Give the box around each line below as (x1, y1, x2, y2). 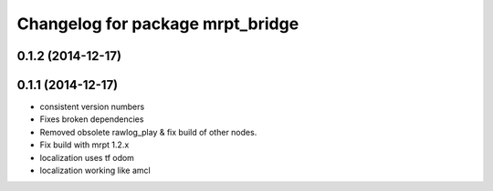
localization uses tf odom (39, 152, 134, 163)
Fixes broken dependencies (39, 114, 144, 125)
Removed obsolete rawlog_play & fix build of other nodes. (39, 126, 257, 137)
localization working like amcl (39, 165, 151, 176)
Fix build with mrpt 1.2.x (39, 139, 130, 150)
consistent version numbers (39, 101, 145, 113)
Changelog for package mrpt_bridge (16, 14, 299, 34)
